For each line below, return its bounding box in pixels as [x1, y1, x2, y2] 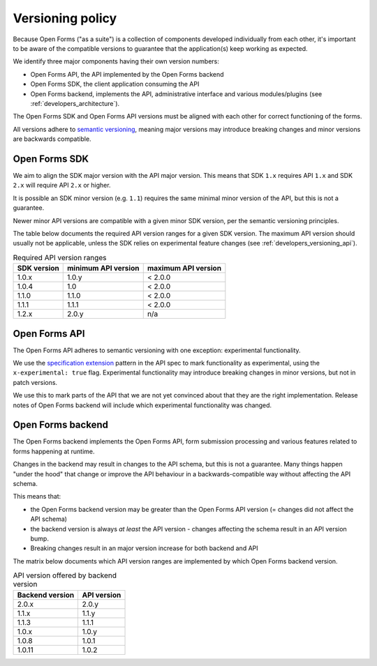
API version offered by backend [13, 570, 117, 580]
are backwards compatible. [13, 135, 91, 143]
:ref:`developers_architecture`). [30, 99, 120, 107]
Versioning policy [13, 10, 117, 26]
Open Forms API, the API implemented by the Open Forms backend [30, 70, 224, 78]
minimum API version [66, 264, 140, 273]
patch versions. [13, 378, 58, 386]
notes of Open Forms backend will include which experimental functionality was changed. [13, 401, 272, 409]
